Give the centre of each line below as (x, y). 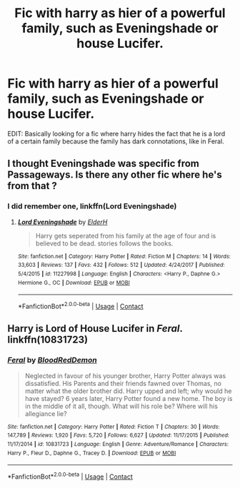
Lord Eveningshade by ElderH (62, 222)
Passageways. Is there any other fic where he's (115, 175)
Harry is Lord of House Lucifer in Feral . (95, 329)
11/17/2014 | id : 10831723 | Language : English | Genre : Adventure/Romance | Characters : (118, 444)
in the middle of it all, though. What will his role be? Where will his (121, 406)
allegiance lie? (46, 413)
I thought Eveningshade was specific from (104, 164)
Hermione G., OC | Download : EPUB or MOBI (74, 283)
